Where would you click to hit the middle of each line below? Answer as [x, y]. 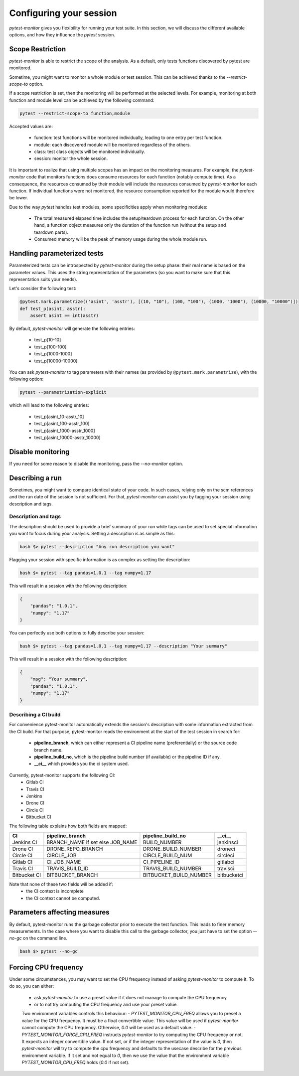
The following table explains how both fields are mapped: [68, 826]
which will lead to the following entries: [49, 405]
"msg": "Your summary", [59, 679]
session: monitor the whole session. [71, 158]
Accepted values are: [31, 126]
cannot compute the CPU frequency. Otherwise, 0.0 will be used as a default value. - [109, 1028]
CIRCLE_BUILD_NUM [167, 855]
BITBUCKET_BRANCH [72, 875]
